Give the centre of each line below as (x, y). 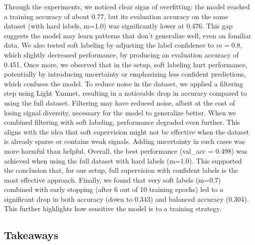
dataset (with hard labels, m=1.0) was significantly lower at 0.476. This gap (118, 26)
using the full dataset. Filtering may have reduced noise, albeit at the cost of (119, 102)
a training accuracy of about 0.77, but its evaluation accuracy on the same (116, 16)
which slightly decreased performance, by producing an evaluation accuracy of (121, 54)
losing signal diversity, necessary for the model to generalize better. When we (120, 112)
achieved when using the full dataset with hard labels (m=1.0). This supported (123, 160)
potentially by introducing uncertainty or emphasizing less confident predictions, (125, 74)
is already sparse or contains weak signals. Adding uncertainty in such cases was (125, 141)
